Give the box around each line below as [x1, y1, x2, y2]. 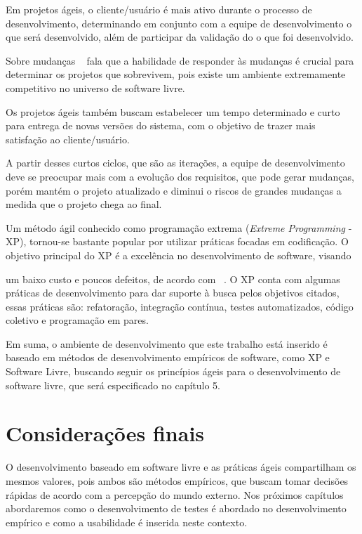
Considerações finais [6, 419, 205, 448]
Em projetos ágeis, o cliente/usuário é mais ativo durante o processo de [6, 2, 312, 16]
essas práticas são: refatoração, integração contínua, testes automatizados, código [6, 299, 354, 313]
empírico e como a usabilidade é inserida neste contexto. [6, 514, 248, 529]
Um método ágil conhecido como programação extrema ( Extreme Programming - [6, 220, 352, 235]
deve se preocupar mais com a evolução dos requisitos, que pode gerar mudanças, [6, 169, 354, 183]
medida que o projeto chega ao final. [6, 197, 162, 211]
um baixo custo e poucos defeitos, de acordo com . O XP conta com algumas [6, 271, 340, 286]
